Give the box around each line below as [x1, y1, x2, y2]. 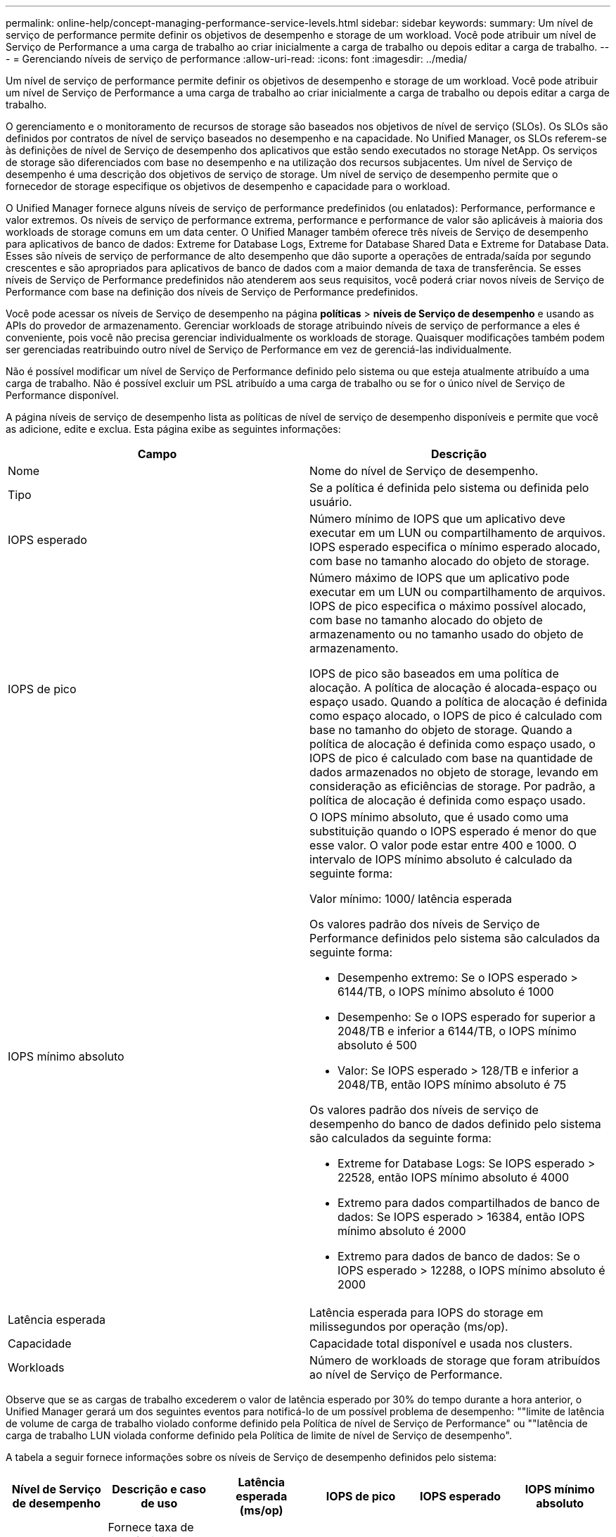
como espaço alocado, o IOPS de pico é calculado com [309, 709, 603, 723]
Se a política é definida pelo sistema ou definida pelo [309, 481, 589, 495]
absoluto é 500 [338, 1038, 417, 1052]
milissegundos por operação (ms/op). [309, 1320, 508, 1334]
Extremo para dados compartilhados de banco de [338, 1196, 600, 1210]
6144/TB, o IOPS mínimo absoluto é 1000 [338, 985, 554, 999]
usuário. [309, 495, 352, 509]
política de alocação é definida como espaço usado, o [309, 737, 596, 751]
